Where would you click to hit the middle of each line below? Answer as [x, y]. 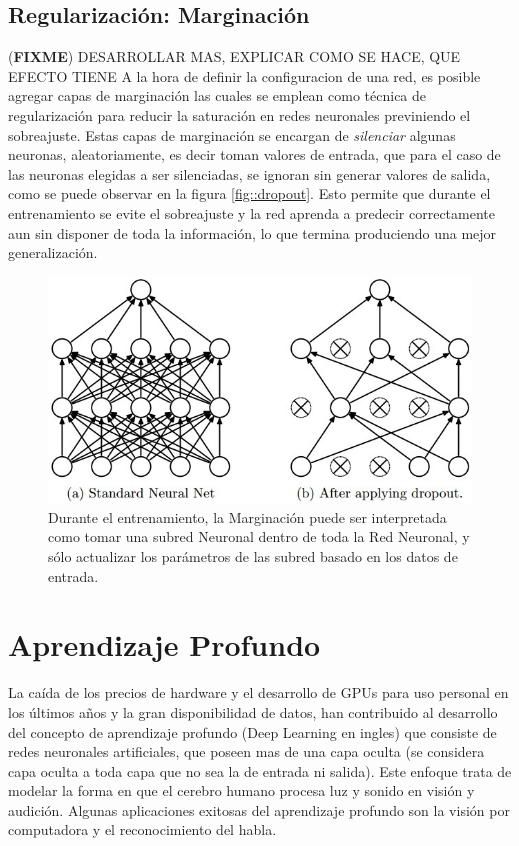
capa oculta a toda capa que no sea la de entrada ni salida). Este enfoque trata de [260, 770]
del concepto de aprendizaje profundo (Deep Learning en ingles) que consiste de [252, 731]
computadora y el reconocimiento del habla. [142, 829]
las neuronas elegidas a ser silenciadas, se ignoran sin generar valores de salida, [249, 173]
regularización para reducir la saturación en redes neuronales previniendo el [239, 114]
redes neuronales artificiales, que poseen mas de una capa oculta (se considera [246, 751]
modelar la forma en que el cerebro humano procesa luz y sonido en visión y [241, 790]
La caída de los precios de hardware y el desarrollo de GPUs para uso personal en [258, 692]
